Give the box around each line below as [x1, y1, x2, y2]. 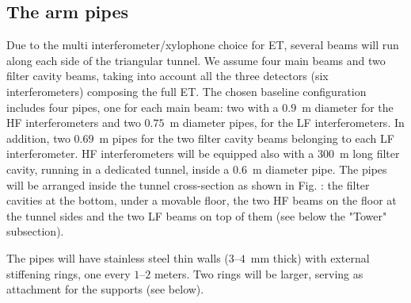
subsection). [6, 223, 64, 240]
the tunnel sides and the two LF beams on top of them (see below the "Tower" [6, 207, 387, 224]
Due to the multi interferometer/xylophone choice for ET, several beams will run [6, 36, 399, 53]
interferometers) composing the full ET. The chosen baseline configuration [6, 82, 367, 99]
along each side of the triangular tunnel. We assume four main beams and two [6, 52, 386, 68]
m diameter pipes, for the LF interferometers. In [169, 114, 405, 131]
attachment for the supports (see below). [6, 281, 204, 297]
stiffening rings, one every [6, 265, 131, 282]
